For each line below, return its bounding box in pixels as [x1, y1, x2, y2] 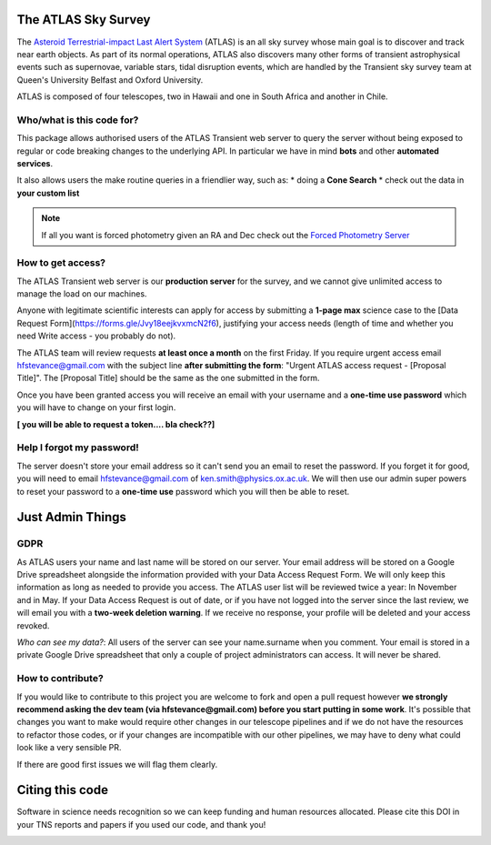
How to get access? [16, 257, 106, 269]
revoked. [16, 619, 50, 631]
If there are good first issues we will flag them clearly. [16, 759, 218, 770]
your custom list [16, 187, 80, 198]
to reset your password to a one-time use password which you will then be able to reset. [16, 486, 350, 497]
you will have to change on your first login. [16, 402, 176, 413]
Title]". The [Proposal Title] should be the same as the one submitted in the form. [16, 373, 320, 384]
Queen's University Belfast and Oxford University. [16, 74, 204, 86]
